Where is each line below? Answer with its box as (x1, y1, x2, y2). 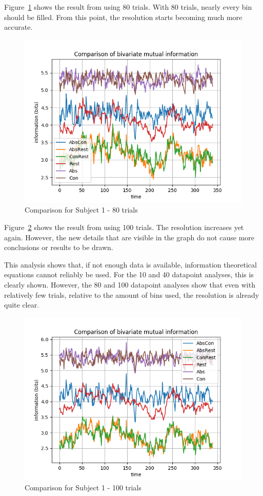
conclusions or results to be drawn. (4, 242, 113, 253)
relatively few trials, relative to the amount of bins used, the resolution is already (4, 289, 259, 300)
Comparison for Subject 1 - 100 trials (25, 482, 141, 493)
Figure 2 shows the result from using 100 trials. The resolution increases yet (4, 221, 244, 232)
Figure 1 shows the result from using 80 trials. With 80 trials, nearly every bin (4, 2, 252, 12)
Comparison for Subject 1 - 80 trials (25, 204, 138, 215)
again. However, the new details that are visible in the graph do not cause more (4, 232, 255, 242)
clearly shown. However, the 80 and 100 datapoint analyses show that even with (4, 279, 255, 290)
